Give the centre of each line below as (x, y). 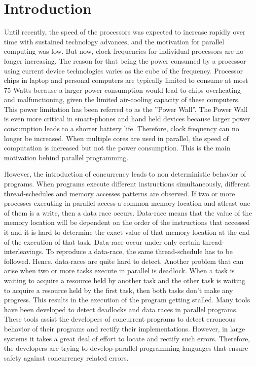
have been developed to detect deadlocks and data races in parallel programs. (121, 309)
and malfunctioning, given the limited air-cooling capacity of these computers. (122, 99)
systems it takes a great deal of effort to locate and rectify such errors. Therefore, (127, 338)
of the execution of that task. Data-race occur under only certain (102, 241)
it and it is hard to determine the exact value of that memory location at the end (127, 232)
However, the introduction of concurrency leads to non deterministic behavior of (125, 174)
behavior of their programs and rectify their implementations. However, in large (125, 328)
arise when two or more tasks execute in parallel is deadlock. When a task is (119, 271)
